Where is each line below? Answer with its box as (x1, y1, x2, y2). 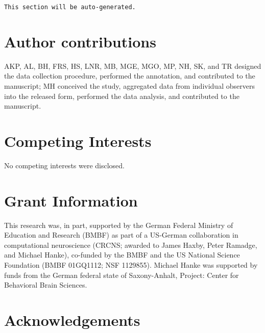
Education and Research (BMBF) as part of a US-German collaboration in (4, 229, 238, 240)
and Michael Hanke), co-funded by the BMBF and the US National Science (4, 249, 240, 260)
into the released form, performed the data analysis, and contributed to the (4, 90, 239, 101)
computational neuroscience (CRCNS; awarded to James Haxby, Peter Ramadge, (4, 239, 257, 250)
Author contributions (4, 31, 156, 52)
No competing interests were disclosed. (4, 160, 125, 170)
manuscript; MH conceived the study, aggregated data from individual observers (4, 80, 255, 91)
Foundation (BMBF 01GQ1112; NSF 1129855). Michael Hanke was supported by (4, 259, 258, 270)
